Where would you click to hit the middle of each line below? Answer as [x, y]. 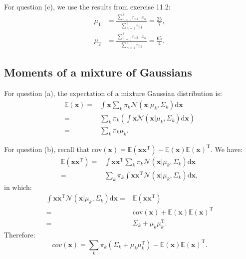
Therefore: [20, 234]
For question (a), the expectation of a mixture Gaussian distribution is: [113, 93]
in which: [18, 187]
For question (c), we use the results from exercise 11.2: [87, 6]
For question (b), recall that [47, 149]
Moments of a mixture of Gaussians [98, 72]
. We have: [227, 149]
